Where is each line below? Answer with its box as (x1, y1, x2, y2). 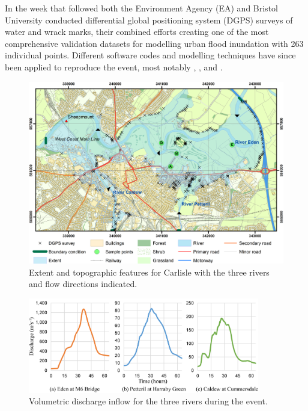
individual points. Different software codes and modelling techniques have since (5, 49, 296, 61)
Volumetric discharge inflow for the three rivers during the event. (29, 395, 268, 407)
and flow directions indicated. (29, 277, 137, 290)
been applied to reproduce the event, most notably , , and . (5, 60, 223, 73)
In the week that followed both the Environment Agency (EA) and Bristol (5, 2, 278, 14)
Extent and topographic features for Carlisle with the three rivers (29, 265, 270, 278)
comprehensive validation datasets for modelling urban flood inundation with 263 (5, 37, 304, 49)
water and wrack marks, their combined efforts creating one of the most (5, 25, 269, 38)
